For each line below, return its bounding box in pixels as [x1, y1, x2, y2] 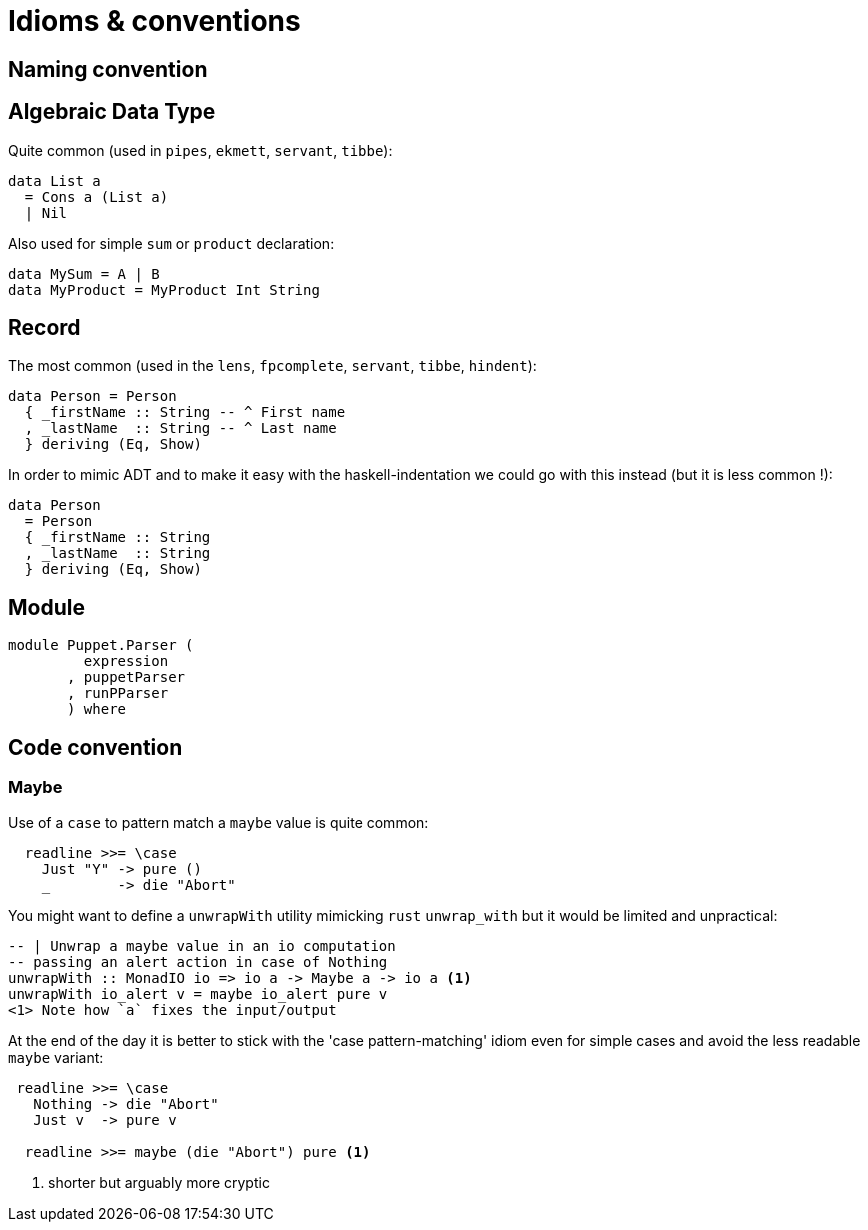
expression [83, 653, 169, 670]
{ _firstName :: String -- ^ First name [24, 404, 346, 421]
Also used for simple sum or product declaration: [8, 234, 335, 252]
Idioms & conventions [8, 4, 301, 38]
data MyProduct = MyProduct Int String [8, 281, 320, 298]
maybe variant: [8, 1048, 104, 1066]
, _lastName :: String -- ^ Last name [24, 420, 337, 437]
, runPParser [67, 685, 169, 702]
